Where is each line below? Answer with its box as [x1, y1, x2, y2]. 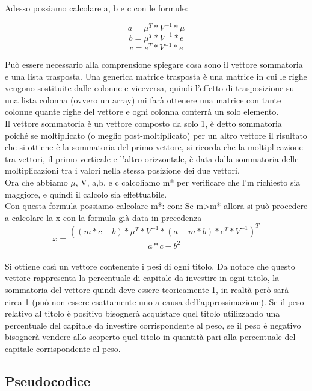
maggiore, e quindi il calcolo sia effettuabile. [5, 187, 167, 200]
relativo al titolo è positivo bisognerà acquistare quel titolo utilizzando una [5, 307, 280, 320]
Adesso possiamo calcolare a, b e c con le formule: [5, 2, 188, 14]
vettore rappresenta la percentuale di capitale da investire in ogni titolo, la [5, 271, 280, 284]
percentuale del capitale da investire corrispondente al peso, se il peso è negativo [5, 318, 301, 331]
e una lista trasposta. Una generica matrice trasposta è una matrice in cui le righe [5, 70, 307, 82]
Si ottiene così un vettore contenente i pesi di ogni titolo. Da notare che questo [5, 259, 295, 272]
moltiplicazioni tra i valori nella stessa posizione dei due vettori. [5, 164, 240, 177]
